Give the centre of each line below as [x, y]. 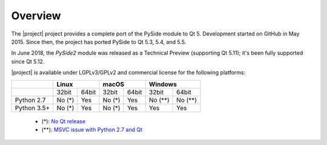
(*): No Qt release [64, 121]
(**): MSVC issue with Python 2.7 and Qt [92, 129]
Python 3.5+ [32, 108]
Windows [163, 84]
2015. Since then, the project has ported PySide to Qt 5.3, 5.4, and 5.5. [99, 42]
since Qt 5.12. [28, 61]
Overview [36, 16]
